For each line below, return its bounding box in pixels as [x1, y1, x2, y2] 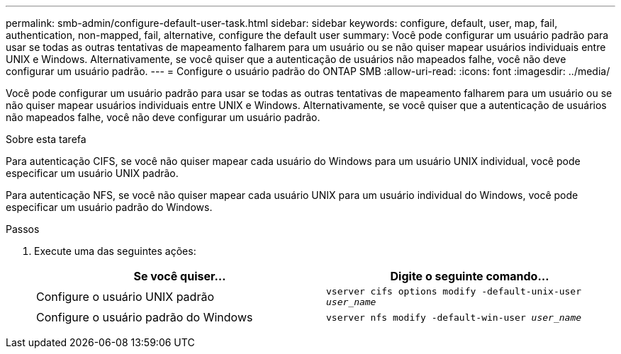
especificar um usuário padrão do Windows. [6, 201, 213, 213]
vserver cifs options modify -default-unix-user [326, 286, 582, 297]
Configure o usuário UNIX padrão [36, 290, 214, 304]
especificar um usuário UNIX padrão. [6, 167, 179, 179]
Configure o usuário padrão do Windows [36, 310, 253, 324]
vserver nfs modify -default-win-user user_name [326, 312, 582, 323]
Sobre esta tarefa [6, 133, 86, 145]
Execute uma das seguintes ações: [34, 245, 196, 257]
